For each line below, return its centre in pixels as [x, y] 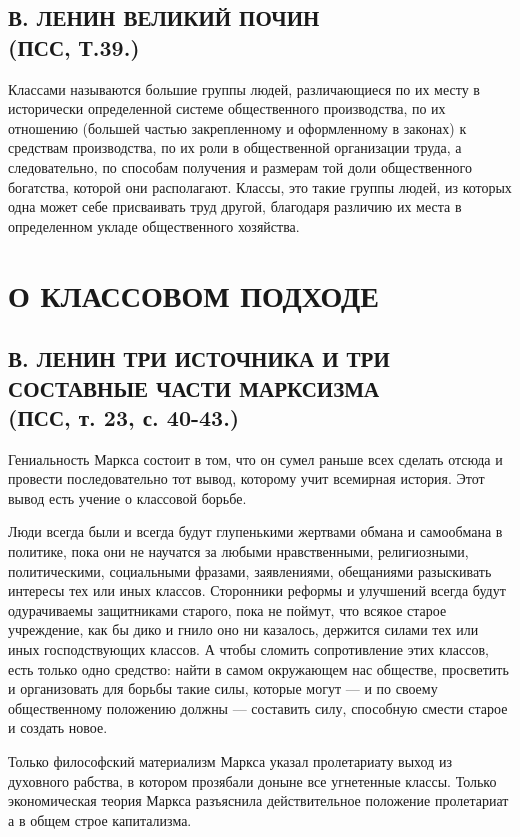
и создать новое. [58, 727]
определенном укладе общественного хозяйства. [154, 225]
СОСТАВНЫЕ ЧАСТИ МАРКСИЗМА [194, 387]
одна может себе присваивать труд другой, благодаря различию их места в [235, 206]
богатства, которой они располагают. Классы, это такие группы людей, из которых [260, 186]
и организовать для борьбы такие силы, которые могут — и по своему [223, 688]
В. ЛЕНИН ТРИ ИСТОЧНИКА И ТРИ [199, 358]
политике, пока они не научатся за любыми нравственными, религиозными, [238, 551]
